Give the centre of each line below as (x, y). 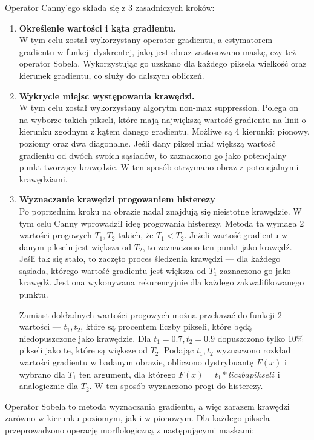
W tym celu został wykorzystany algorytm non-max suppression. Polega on (159, 108)
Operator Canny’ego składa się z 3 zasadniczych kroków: (110, 7)
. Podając (176, 350)
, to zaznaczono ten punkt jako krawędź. (217, 246)
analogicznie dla (49, 386)
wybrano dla (42, 374)
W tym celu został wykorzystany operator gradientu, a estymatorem (146, 40)
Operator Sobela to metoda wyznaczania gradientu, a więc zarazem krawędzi (147, 406)
